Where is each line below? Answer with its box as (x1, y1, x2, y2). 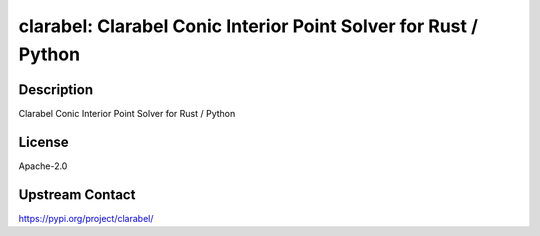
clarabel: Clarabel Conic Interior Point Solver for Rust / (18, 15, 479, 37)
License (18, 133, 69, 150)
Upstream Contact (18, 186, 136, 203)
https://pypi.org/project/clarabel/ (18, 212, 154, 224)
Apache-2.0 (18, 160, 68, 172)
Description (18, 81, 94, 98)
